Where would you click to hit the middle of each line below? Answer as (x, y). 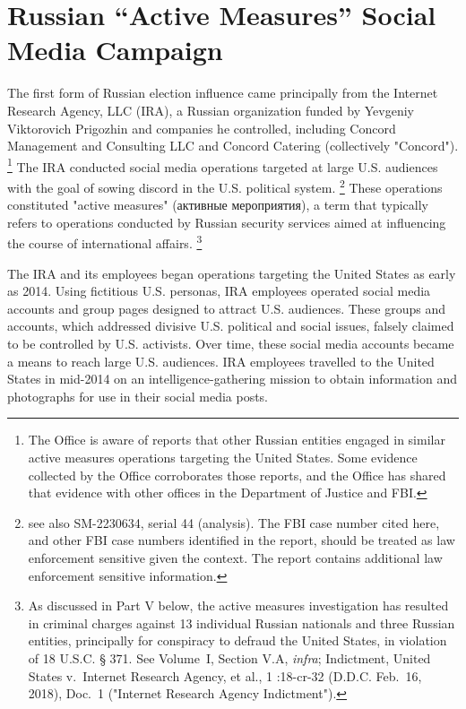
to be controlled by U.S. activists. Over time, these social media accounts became (231, 343)
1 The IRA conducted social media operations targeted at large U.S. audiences (223, 165)
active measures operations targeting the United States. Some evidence (223, 457)
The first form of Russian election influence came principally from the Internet (223, 93)
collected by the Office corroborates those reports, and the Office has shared (237, 475)
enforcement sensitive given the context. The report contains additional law (235, 557)
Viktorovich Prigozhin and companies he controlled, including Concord (202, 128)
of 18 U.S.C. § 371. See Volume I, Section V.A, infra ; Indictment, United (229, 657)
